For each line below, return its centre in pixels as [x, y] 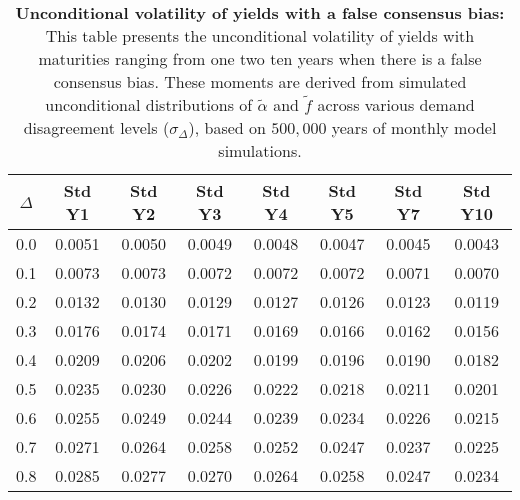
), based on [227, 127]
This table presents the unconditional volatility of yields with [260, 35]
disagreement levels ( [96, 127]
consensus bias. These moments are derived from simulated [260, 81]
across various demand [396, 104]
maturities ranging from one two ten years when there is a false [260, 58]
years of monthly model [414, 127]
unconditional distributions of [149, 104]
